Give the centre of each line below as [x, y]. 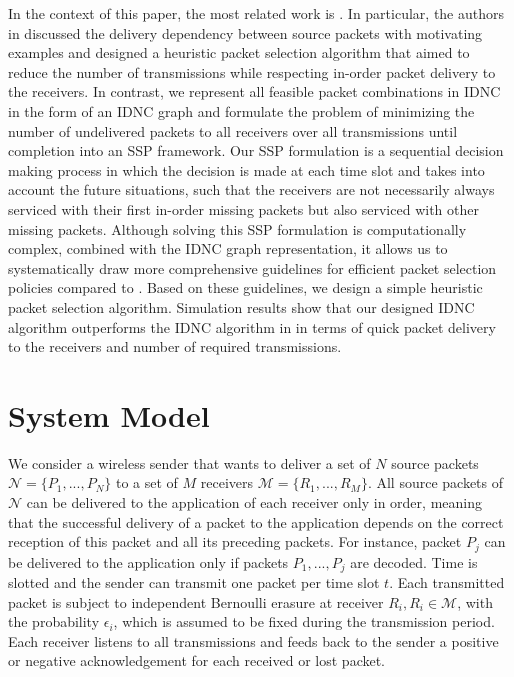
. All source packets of [435, 482]
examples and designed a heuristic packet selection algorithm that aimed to [239, 52]
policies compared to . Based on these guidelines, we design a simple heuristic [245, 287]
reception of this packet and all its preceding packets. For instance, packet [235, 541]
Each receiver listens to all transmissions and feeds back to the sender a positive [253, 640]
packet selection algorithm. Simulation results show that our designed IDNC [241, 306]
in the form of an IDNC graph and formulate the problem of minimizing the [241, 110]
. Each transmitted [447, 582]
